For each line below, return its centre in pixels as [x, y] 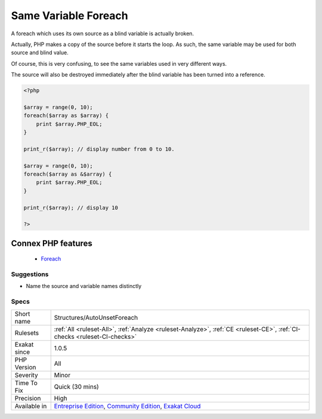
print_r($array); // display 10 [71, 207]
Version [25, 367]
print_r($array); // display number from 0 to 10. [99, 149]
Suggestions [30, 274]
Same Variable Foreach [69, 16]
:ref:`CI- [290, 329]
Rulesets [27, 333]
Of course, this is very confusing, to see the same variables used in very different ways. [119, 63]
